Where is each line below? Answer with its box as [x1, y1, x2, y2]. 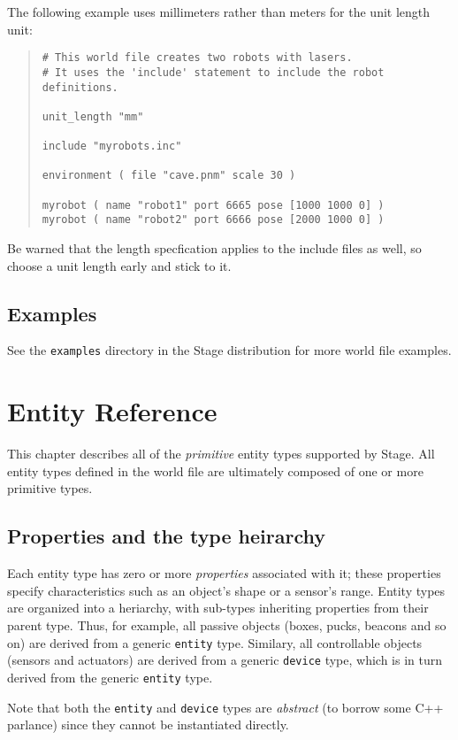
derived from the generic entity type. [7, 667, 213, 686]
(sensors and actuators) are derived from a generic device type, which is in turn [7, 651, 443, 669]
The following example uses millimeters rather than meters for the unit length [7, 3, 431, 20]
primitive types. [7, 479, 93, 497]
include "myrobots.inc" [42, 140, 182, 153]
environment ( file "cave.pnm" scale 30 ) [42, 169, 296, 182]
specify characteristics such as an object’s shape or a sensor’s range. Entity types [7, 581, 446, 599]
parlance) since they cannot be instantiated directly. [7, 715, 289, 734]
